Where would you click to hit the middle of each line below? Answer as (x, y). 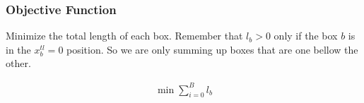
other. (18, 63)
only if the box (306, 36)
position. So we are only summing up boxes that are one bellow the (212, 49)
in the (18, 49)
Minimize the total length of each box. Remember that (124, 36)
